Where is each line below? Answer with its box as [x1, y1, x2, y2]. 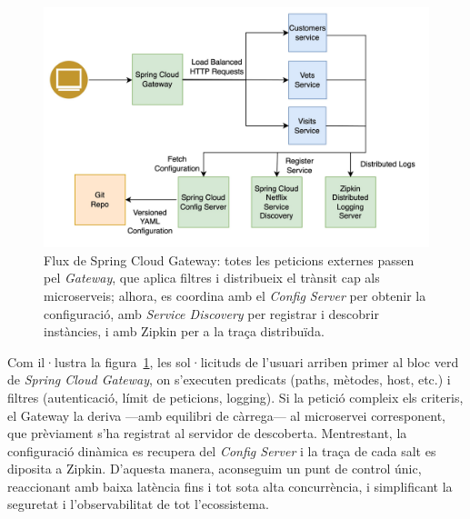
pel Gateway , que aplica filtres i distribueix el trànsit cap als [44, 268, 380, 287]
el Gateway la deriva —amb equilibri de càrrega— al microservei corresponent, [7, 405, 445, 424]
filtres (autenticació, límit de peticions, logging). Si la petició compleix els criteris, [7, 387, 464, 406]
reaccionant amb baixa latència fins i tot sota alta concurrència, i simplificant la [7, 476, 453, 495]
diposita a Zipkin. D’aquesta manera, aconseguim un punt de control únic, [7, 459, 422, 478]
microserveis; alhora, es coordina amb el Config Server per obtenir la [44, 285, 426, 304]
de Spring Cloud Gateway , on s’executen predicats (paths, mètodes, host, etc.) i [7, 370, 451, 389]
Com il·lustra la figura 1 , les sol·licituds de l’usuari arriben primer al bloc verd [7, 352, 459, 371]
